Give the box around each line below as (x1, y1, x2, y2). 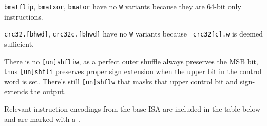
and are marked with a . (4, 113, 80, 124)
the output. (30, 86, 66, 97)
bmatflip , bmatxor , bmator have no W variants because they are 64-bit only (4, 1, 241, 11)
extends (4, 86, 28, 97)
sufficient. (4, 38, 34, 49)
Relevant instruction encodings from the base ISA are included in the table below (4, 103, 261, 114)
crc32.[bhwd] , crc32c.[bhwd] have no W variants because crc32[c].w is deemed (4, 28, 263, 39)
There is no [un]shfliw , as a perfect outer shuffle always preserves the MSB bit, (4, 56, 258, 66)
